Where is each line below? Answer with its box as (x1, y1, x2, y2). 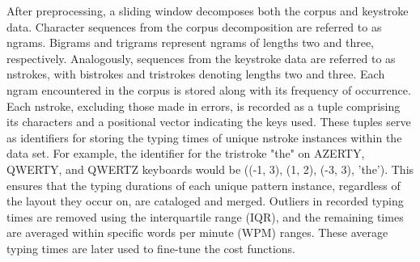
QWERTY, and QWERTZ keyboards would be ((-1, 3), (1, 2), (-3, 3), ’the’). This (6, 160, 414, 177)
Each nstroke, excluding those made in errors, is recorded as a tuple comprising (6, 97, 401, 114)
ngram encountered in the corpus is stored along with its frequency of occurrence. (6, 81, 411, 98)
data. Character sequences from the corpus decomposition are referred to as (6, 18, 382, 35)
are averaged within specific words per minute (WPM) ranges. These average (6, 224, 388, 241)
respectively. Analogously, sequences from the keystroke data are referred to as (6, 49, 396, 66)
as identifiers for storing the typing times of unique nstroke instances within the (6, 129, 402, 146)
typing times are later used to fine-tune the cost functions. (6, 239, 295, 256)
